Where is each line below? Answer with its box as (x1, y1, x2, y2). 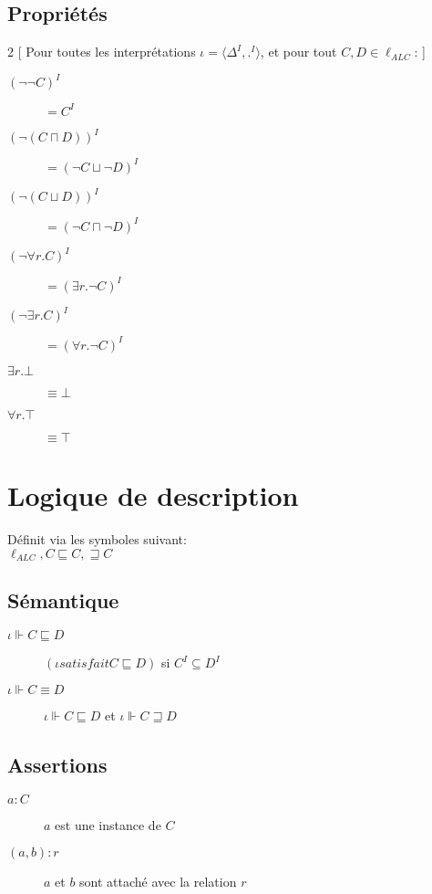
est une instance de (55, 815, 161, 834)
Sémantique (7, 586, 119, 615)
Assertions (7, 750, 108, 778)
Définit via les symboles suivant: (7, 529, 187, 548)
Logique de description (7, 476, 299, 513)
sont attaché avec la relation (79, 872, 237, 891)
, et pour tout (260, 42, 337, 61)
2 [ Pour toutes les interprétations (7, 42, 196, 61)
